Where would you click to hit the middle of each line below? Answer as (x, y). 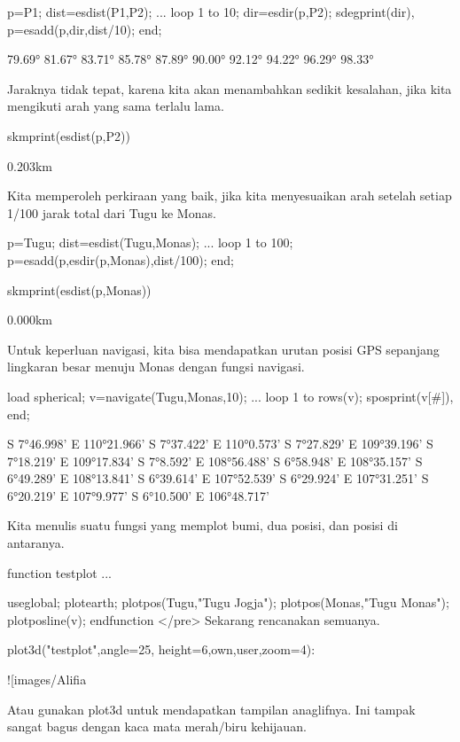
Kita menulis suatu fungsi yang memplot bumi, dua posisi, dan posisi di (203, 525)
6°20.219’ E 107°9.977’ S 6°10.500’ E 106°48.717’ (138, 495)
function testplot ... (59, 572)
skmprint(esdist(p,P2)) (69, 135)
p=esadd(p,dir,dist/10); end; (85, 29)
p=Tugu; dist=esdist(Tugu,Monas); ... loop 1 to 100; (150, 242)
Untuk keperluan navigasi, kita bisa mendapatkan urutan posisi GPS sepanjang (223, 349)
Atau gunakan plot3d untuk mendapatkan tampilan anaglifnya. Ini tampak (211, 709)
